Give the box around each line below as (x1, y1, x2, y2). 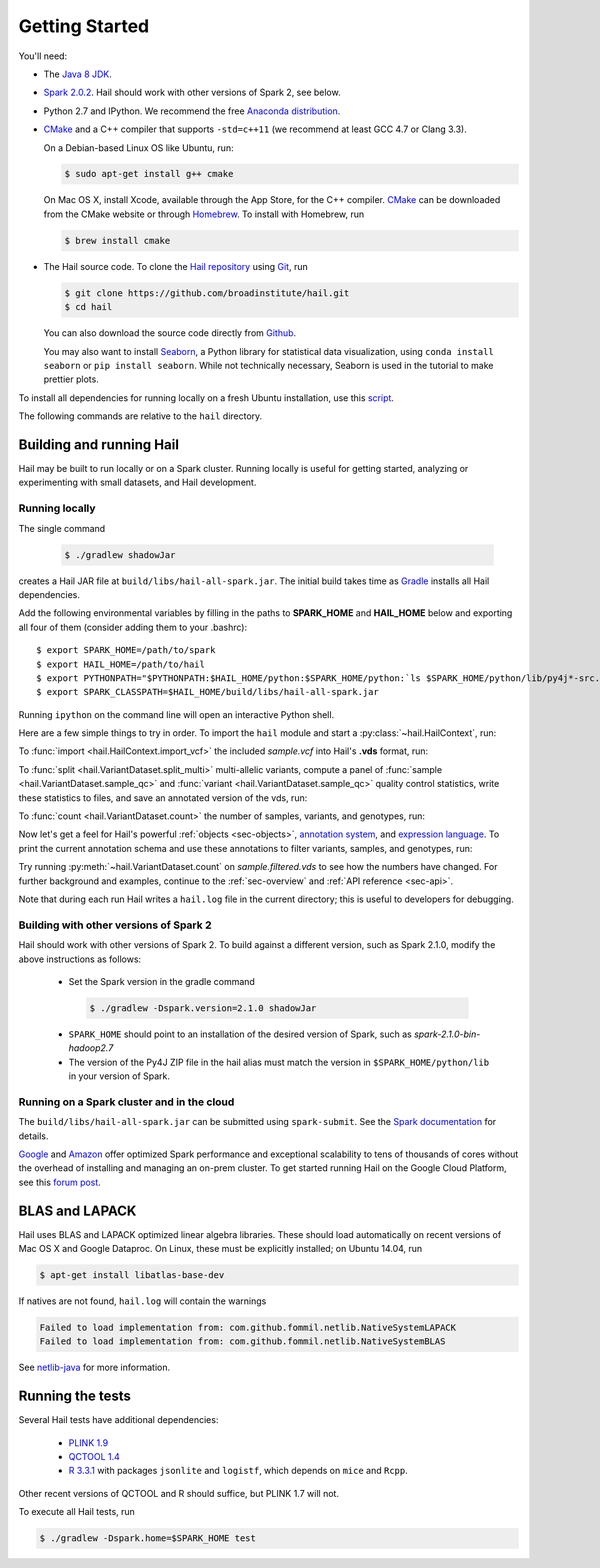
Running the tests (18, 1388, 132, 1405)
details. (18, 1130, 49, 1142)
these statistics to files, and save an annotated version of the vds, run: (18, 791, 308, 804)
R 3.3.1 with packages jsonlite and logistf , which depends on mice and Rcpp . (68, 1465, 409, 1477)
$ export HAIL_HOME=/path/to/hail (36, 658, 205, 670)
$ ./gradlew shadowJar (64, 549, 176, 560)
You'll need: (18, 50, 68, 62)
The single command (18, 522, 106, 534)
